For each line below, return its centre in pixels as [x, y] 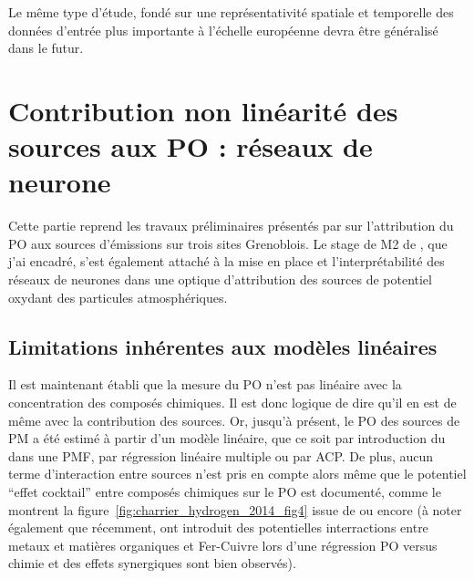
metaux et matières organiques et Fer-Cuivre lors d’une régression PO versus [223, 545]
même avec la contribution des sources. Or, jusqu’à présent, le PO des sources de [234, 420]
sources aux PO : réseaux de [191, 146]
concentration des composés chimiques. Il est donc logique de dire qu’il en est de [232, 403]
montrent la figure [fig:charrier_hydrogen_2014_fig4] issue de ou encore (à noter [235, 509]
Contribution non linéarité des [203, 110]
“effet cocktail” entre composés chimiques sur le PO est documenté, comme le [225, 492]
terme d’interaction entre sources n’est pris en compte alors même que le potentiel [237, 474]
